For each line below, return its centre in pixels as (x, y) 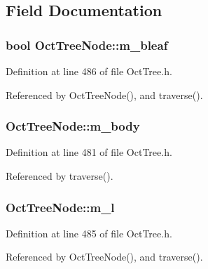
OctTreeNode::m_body (73, 126)
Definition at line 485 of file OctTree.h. (89, 233)
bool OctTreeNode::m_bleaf (87, 45)
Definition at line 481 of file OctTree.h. (89, 152)
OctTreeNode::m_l (60, 207)
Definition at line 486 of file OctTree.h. (89, 71)
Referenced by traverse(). (60, 176)
